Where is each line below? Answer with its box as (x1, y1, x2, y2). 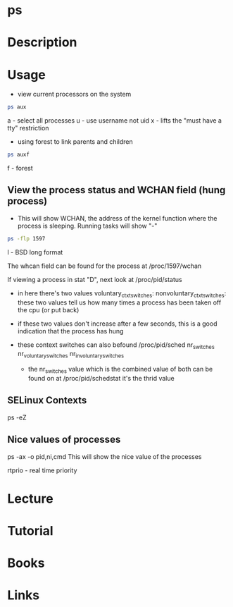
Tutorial (7, 522, 54, 539)
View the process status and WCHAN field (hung (7, 184, 226, 196)
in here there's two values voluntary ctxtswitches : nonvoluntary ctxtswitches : (17, 288, 227, 299)
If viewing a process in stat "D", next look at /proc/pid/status (7, 275, 182, 283)
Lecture (7, 491, 54, 506)
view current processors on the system (17, 90, 132, 99)
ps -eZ (7, 413, 27, 422)
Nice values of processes (7, 434, 121, 446)
